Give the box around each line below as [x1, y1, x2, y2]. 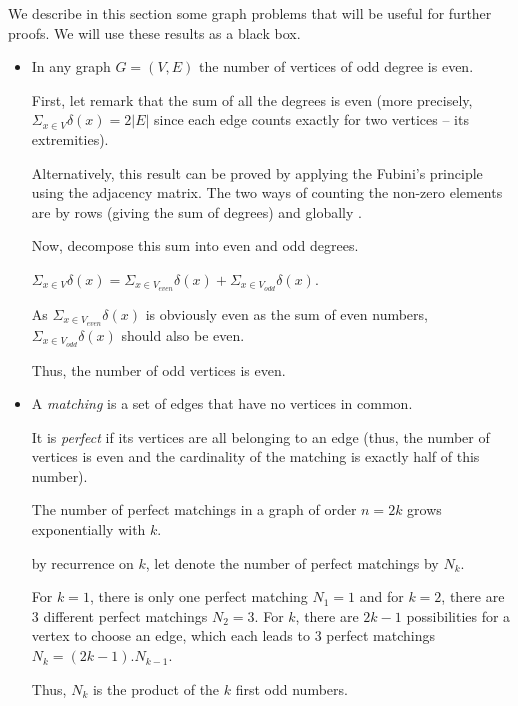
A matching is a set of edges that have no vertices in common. [31, 393, 413, 414]
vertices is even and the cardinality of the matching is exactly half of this [31, 446, 480, 467]
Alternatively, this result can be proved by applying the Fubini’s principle [31, 162, 483, 183]
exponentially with [31, 519, 146, 540]
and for [359, 586, 404, 607]
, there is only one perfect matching [89, 586, 308, 607]
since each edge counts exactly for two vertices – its [154, 109, 469, 130]
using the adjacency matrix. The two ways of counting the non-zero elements [31, 182, 503, 203]
